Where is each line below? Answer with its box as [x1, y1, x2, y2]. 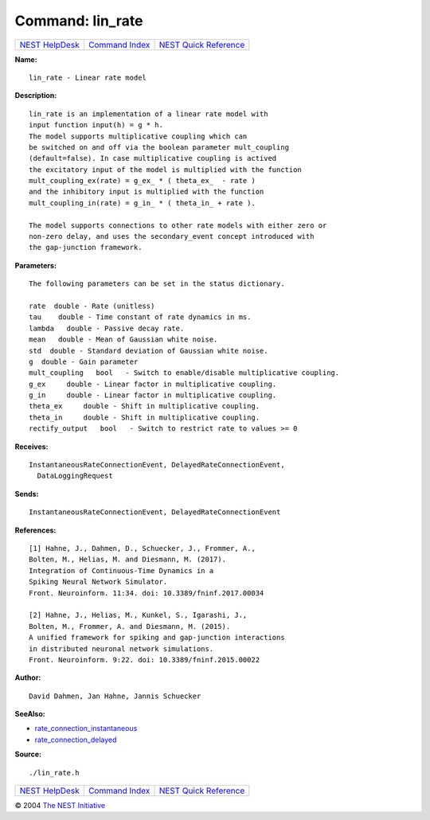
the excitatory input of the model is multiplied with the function [29, 165, 302, 174]
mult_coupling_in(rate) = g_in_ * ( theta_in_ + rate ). [29, 198, 256, 207]
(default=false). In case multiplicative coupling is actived [29, 154, 277, 163]
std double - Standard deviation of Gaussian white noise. [29, 346, 268, 355]
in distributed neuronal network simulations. [29, 644, 214, 653]
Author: [14, 673, 41, 682]
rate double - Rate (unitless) [29, 301, 155, 310]
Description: [14, 91, 57, 100]
